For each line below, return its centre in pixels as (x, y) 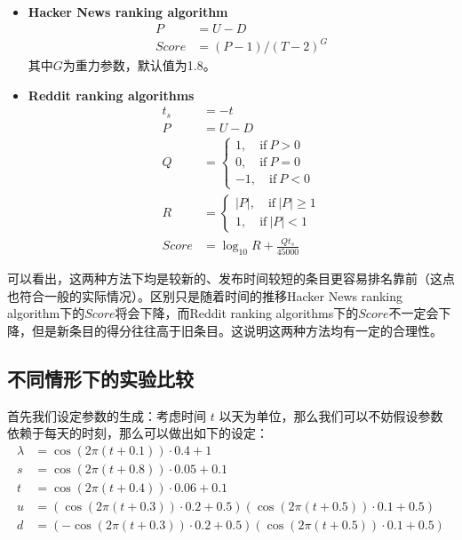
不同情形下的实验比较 (100, 378)
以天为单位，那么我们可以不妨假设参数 (331, 415)
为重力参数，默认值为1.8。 (139, 65)
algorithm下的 (46, 313)
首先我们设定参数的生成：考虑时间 (107, 415)
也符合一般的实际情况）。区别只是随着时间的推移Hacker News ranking (205, 295)
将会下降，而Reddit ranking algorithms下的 (237, 313)
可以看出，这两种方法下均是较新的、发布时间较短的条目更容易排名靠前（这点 (231, 278)
